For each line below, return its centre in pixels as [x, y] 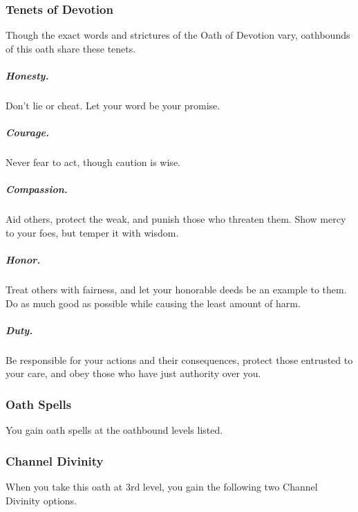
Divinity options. [41, 500]
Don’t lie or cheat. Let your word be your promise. [113, 105]
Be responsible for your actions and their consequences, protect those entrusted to [179, 359]
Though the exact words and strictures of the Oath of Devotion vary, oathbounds [178, 35]
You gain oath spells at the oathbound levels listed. [114, 430]
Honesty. [27, 75]
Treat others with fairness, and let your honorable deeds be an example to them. [176, 290]
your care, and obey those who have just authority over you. [133, 373]
